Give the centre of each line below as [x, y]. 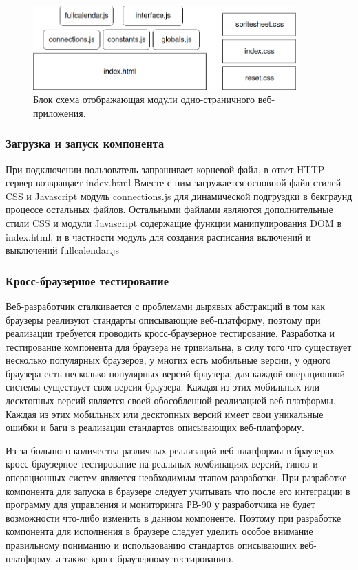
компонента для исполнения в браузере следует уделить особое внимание [159, 531]
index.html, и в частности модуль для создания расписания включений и [158, 236]
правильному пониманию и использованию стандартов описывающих [151, 545]
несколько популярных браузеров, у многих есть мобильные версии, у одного [168, 360]
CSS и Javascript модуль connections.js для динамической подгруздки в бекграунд [179, 196]
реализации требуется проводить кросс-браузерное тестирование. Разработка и [170, 333]
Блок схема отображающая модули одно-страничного [144, 99]
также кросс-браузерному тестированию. [149, 558]
